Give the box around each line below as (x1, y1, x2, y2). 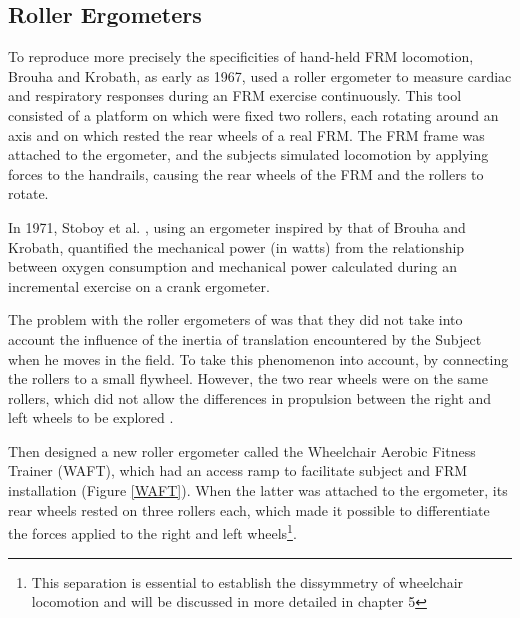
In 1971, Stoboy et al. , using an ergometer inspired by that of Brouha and (8, 216, 466, 237)
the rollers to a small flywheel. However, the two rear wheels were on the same (8, 368, 488, 389)
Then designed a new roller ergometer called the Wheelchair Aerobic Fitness (8, 440, 476, 461)
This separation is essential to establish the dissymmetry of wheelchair (31, 571, 464, 592)
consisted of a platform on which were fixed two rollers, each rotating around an (8, 104, 499, 125)
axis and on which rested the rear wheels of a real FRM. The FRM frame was (8, 124, 485, 145)
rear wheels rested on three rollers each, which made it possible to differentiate (8, 499, 490, 520)
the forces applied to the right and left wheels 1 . (8, 520, 297, 543)
